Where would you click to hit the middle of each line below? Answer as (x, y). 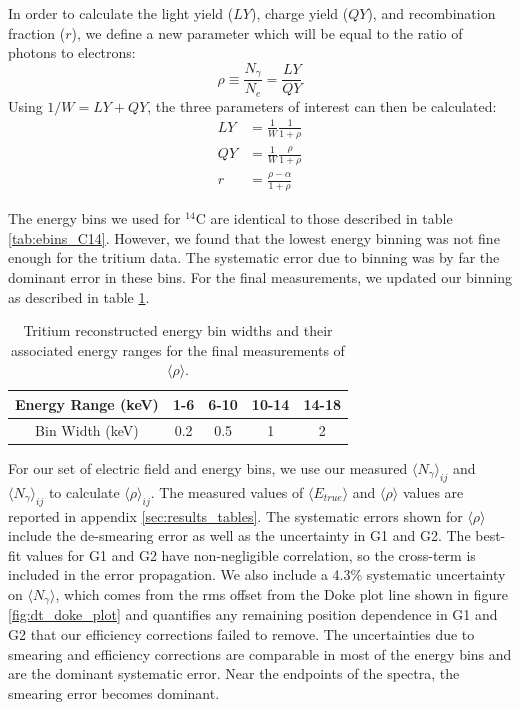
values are (433, 491)
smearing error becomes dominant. (114, 692)
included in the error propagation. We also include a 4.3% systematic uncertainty (257, 574)
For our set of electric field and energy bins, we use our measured (208, 467)
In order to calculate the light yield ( (121, 13)
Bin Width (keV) (87, 429)
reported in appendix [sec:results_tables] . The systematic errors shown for (235, 515)
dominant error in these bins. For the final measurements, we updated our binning (260, 277)
